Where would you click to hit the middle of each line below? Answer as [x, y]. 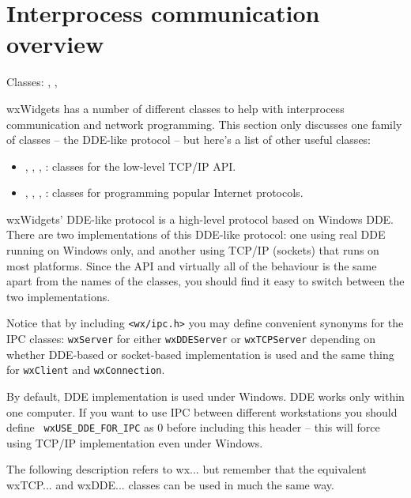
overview [55, 44]
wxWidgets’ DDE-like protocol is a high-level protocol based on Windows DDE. [200, 219]
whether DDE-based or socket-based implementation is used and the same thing [200, 354]
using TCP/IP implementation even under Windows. [135, 442]
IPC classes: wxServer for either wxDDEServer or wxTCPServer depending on [191, 339]
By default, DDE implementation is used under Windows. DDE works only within [205, 396]
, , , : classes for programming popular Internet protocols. [164, 192]
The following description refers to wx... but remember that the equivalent [187, 469]
